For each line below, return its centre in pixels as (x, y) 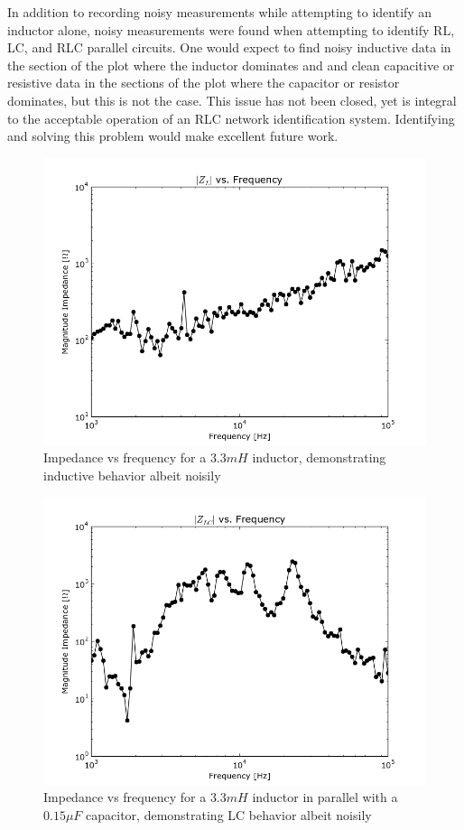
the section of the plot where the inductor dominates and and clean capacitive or (231, 65)
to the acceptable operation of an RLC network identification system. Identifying (231, 118)
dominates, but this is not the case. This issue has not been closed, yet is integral (232, 100)
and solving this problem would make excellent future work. (173, 136)
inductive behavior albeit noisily (132, 475)
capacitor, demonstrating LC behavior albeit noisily (229, 814)
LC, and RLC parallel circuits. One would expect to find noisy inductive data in (229, 47)
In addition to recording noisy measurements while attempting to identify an (220, 12)
